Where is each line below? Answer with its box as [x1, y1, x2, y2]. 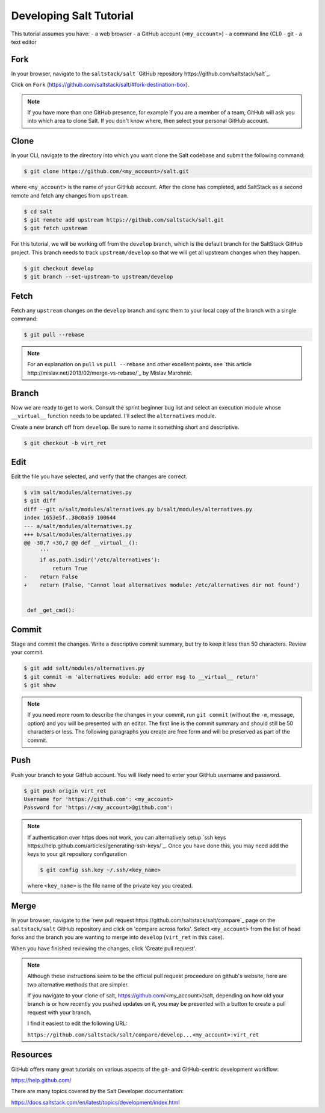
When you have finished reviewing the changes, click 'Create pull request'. [11, 944, 197, 952]
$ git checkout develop [23, 265, 94, 272]
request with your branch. [27, 1009, 91, 1016]
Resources [11, 1050, 52, 1060]
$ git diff [23, 497, 56, 504]
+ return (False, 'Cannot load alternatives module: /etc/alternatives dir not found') [23, 582, 300, 588]
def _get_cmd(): [27, 607, 75, 614]
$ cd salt [23, 208, 53, 215]
